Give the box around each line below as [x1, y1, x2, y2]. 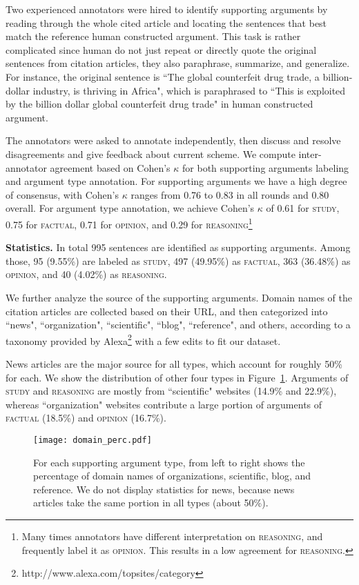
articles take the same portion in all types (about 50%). [33, 495, 269, 510]
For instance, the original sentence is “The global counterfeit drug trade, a [6, 69, 320, 83]
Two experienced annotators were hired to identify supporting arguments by [6, 2, 328, 16]
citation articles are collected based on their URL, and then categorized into [6, 304, 328, 318]
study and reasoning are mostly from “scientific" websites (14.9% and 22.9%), [6, 384, 337, 398]
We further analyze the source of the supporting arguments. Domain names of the [6, 290, 352, 304]
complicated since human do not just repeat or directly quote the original [6, 42, 317, 57]
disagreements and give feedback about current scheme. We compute [6, 146, 295, 161]
